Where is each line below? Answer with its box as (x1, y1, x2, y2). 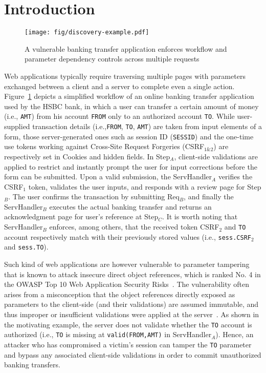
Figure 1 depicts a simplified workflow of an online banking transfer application (4, 91, 254, 101)
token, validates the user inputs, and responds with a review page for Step (28, 181, 261, 192)
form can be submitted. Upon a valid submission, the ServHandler (4, 171, 212, 182)
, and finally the (184, 191, 234, 202)
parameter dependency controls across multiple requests (25, 53, 199, 64)
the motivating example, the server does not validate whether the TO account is (4, 319, 252, 329)
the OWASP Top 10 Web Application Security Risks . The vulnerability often (4, 279, 250, 289)
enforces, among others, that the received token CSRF (49, 221, 219, 232)
